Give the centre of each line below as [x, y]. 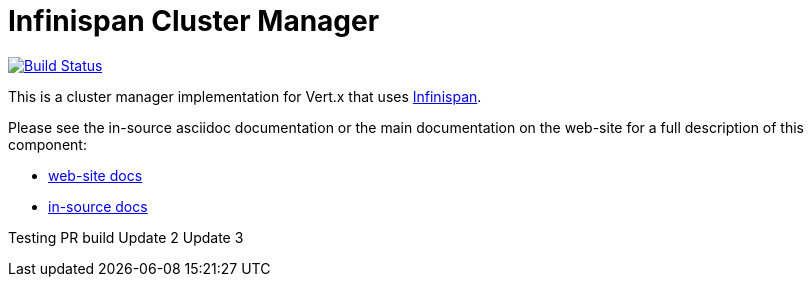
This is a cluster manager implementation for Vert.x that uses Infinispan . [245, 96]
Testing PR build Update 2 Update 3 [126, 237]
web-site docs [95, 175]
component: [47, 144]
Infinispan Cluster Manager [194, 21]
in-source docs [98, 206]
